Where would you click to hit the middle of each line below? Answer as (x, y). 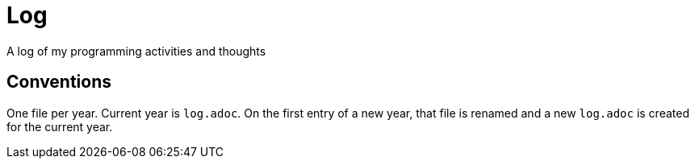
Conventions (59, 82)
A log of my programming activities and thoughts (136, 51)
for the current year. (60, 126)
